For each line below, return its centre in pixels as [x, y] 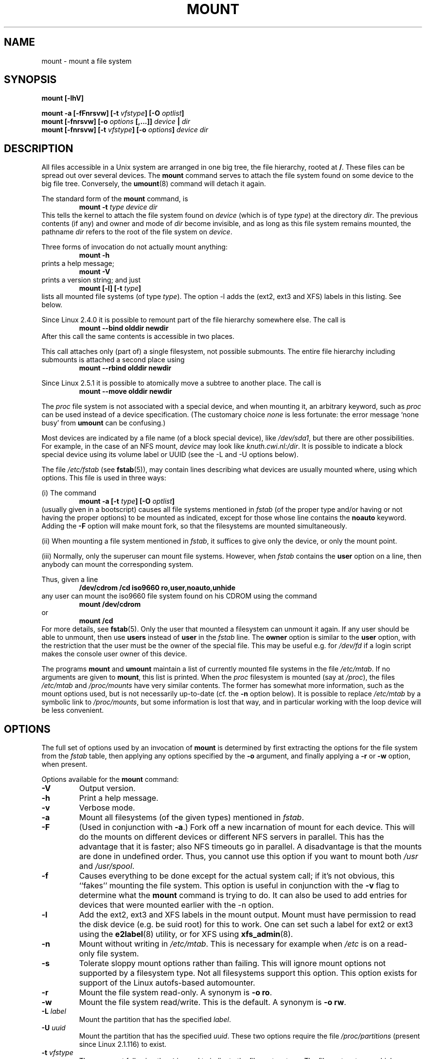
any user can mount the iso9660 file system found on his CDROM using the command [179, 596]
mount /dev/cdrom [110, 604]
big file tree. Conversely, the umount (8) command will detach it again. [154, 184]
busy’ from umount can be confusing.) [104, 423]
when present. [64, 764]
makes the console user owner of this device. [114, 654]
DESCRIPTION [39, 148]
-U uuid [53, 1028]
